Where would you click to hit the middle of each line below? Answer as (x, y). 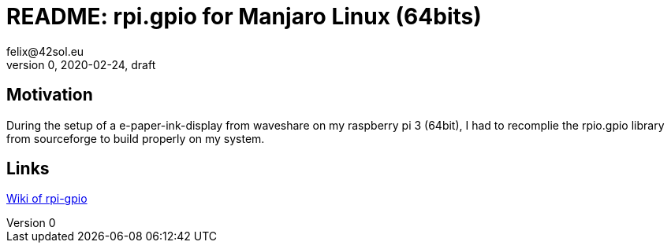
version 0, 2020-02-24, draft (81, 64)
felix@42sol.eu (45, 51)
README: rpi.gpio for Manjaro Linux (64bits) (244, 16)
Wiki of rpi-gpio (47, 199)
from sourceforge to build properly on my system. (136, 138)
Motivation (50, 95)
